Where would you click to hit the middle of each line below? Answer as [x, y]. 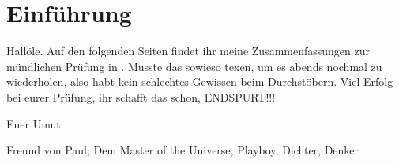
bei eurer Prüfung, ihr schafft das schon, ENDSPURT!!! [141, 96]
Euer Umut [34, 123]
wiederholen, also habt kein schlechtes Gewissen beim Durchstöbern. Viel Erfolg [200, 81]
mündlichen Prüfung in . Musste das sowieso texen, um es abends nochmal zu [194, 66]
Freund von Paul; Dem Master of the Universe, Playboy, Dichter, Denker [183, 150]
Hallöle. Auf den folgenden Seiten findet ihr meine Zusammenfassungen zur [188, 51]
